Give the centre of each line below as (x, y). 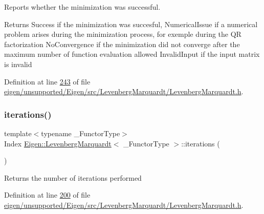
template (18, 133)
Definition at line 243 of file (47, 81)
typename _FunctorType (81, 133)
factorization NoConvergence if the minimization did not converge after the (122, 44)
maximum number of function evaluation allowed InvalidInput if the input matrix (132, 54)
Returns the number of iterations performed (73, 177)
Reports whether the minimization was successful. (82, 7)
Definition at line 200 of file (47, 195)
